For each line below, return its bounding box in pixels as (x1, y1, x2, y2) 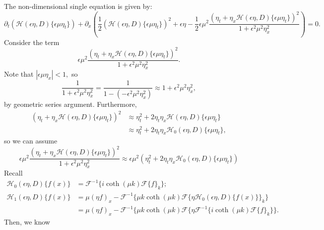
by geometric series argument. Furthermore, (4, 99, 137, 109)
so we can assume (4, 136, 58, 146)
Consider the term (4, 37, 60, 47)
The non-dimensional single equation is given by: (4, 1, 152, 11)
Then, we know (4, 216, 50, 227)
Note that (4, 69, 34, 79)
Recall (4, 168, 23, 178)
